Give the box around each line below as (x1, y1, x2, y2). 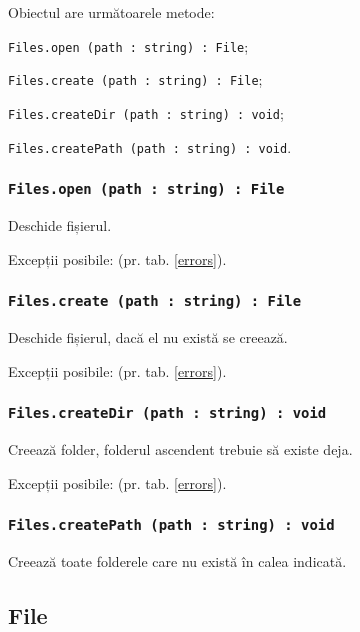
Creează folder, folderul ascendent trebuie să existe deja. (8, 438, 353, 459)
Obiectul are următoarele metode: (8, 2, 215, 22)
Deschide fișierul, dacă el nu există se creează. (8, 326, 288, 347)
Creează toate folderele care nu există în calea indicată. (8, 550, 347, 571)
